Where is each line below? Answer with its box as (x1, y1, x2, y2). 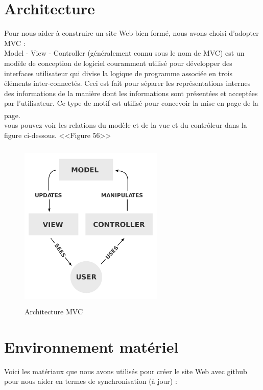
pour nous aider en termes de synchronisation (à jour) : (4, 376, 177, 386)
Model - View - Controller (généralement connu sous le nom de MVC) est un (4, 48, 245, 58)
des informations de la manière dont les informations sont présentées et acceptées (4, 87, 258, 98)
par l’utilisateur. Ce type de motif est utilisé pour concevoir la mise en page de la (4, 98, 258, 108)
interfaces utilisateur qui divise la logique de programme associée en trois (4, 67, 233, 78)
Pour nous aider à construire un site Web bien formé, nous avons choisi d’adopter (4, 28, 259, 38)
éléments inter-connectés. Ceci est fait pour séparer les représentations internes (4, 78, 251, 88)
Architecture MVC (25, 306, 83, 317)
